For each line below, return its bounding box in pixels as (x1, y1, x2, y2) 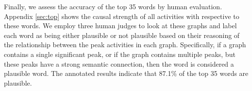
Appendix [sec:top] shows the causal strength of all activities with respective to (4, 11, 239, 21)
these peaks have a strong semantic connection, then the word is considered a (4, 58, 234, 69)
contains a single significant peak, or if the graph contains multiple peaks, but (4, 49, 235, 59)
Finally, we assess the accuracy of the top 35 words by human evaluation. (4, 1, 222, 11)
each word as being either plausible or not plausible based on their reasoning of (4, 30, 240, 40)
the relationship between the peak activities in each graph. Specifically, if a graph (4, 39, 246, 50)
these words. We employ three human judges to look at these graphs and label (4, 20, 237, 31)
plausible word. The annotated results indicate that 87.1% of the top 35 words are (4, 68, 249, 78)
